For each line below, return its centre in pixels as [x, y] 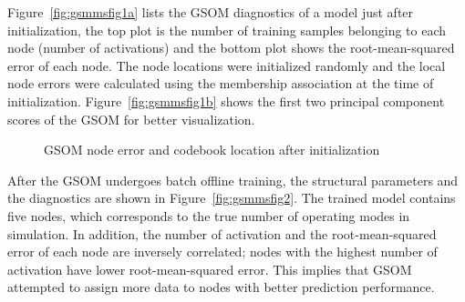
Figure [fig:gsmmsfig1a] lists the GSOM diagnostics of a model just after [211, 12]
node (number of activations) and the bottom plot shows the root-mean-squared [231, 48]
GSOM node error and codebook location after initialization [212, 150]
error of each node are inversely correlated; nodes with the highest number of [222, 252]
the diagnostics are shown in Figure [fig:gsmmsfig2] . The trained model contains [232, 198]
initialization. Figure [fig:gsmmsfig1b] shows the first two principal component [226, 101]
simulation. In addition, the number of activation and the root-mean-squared [222, 233]
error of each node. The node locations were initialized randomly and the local [227, 65]
